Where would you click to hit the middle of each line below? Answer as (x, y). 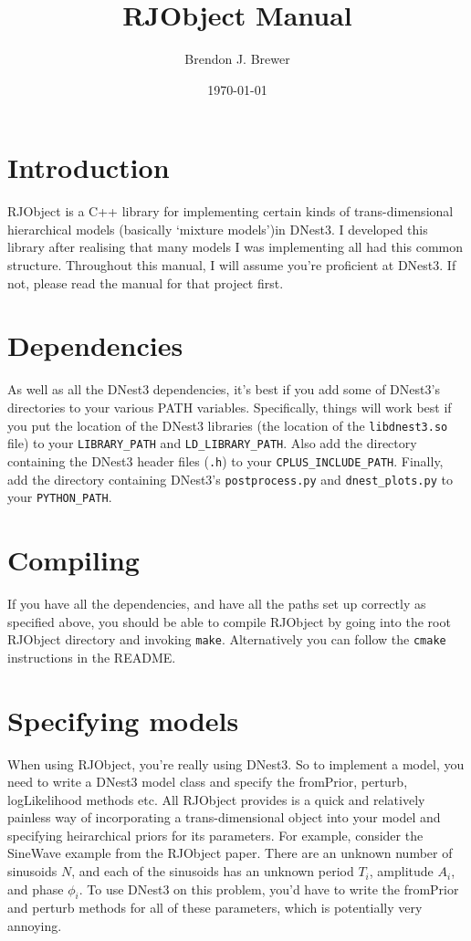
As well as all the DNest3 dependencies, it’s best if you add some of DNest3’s (224, 389)
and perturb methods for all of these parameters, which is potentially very (215, 908)
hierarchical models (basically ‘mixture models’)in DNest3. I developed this (218, 229)
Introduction (89, 167)
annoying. (35, 926)
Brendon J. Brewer (237, 59)
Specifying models (123, 720)
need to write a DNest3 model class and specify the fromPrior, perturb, (208, 782)
